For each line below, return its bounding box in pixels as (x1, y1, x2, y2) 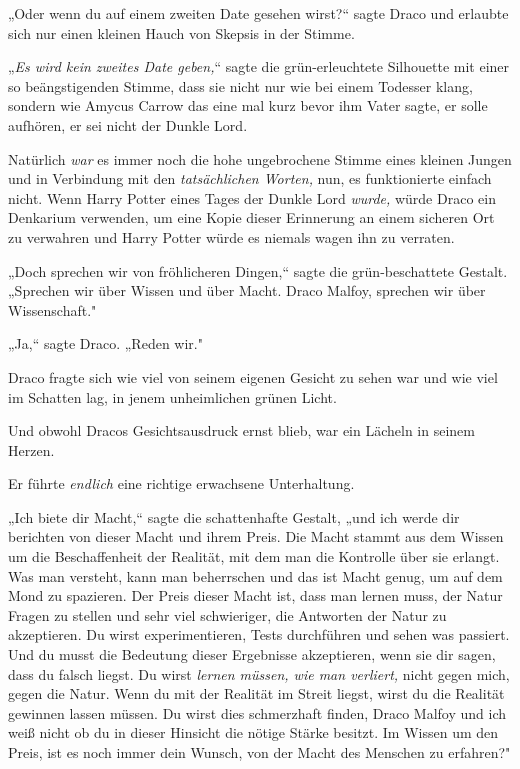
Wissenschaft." (8, 299, 97, 320)
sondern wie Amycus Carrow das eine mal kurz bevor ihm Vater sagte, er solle (8, 95, 488, 116)
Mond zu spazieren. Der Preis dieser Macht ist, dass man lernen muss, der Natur (8, 585, 503, 606)
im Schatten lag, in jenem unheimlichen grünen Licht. (8, 386, 337, 407)
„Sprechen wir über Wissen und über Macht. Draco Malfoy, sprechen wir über (8, 280, 486, 301)
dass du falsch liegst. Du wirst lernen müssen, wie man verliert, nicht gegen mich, (8, 663, 510, 684)
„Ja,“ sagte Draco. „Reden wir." (8, 333, 203, 354)
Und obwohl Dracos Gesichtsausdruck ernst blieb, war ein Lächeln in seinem (8, 420, 475, 441)
